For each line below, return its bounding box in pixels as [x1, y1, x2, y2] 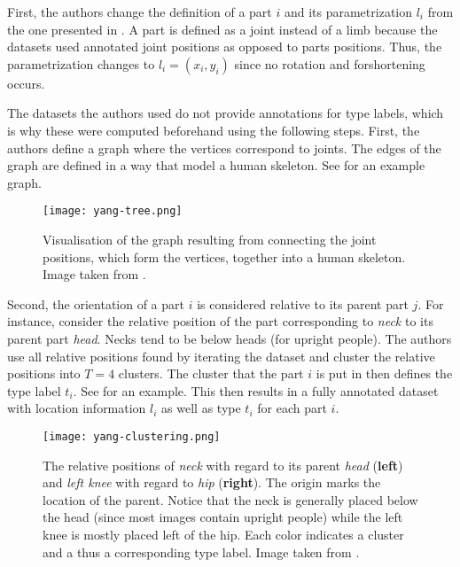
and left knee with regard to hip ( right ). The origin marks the [43, 473, 381, 492]
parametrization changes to [7, 54, 155, 73]
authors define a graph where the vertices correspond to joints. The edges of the [7, 138, 441, 157]
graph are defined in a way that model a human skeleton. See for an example [7, 156, 425, 175]
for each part [257, 399, 327, 417]
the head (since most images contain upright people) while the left [43, 508, 403, 526]
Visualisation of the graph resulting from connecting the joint [43, 230, 377, 248]
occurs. [7, 74, 45, 92]
